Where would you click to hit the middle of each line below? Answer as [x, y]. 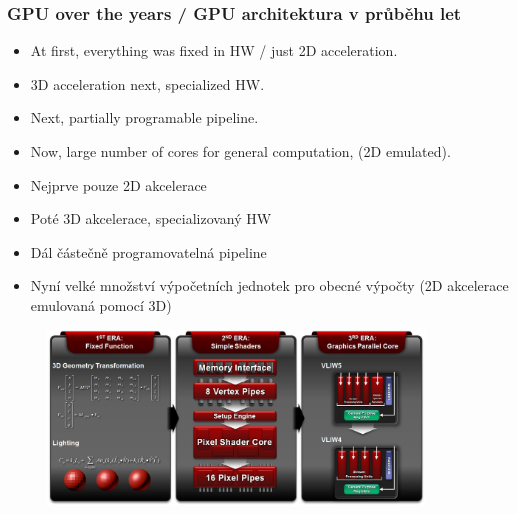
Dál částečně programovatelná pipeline [148, 251]
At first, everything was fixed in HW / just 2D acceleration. [214, 50]
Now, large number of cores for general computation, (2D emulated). [240, 151]
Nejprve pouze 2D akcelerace [118, 184]
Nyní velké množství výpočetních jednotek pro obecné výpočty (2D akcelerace [269, 285]
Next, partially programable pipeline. [144, 117]
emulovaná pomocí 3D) [101, 304]
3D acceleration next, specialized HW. [147, 83]
